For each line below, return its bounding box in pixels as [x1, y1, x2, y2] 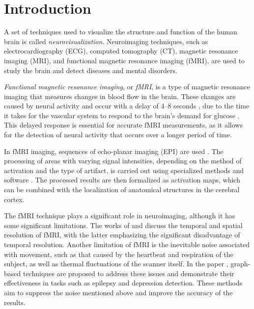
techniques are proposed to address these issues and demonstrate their [23, 268, 234, 278]
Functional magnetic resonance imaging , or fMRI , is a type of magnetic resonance [4, 81, 250, 92]
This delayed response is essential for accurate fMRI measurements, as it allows [4, 120, 243, 130]
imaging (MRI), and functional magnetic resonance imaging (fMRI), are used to [4, 55, 245, 65]
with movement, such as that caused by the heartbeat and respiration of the [4, 249, 233, 259]
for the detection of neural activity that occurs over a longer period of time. [4, 129, 232, 140]
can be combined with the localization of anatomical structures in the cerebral [4, 184, 240, 195]
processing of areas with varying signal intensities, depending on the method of [4, 155, 242, 166]
